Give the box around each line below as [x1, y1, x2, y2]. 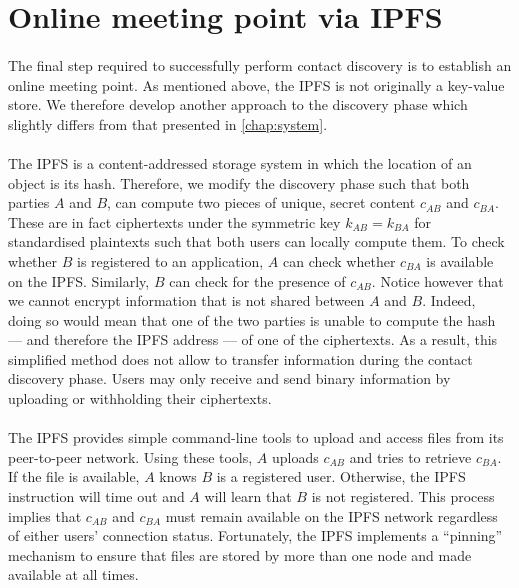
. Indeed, [422, 290, 476, 311]
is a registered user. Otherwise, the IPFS [216, 466, 466, 487]
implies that [8, 505, 82, 526]
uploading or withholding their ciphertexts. [8, 388, 272, 409]
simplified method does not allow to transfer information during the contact [8, 348, 473, 369]
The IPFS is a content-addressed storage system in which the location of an [8, 152, 472, 173]
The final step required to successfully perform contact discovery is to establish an [8, 54, 512, 75]
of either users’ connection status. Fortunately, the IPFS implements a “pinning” [8, 525, 503, 546]
